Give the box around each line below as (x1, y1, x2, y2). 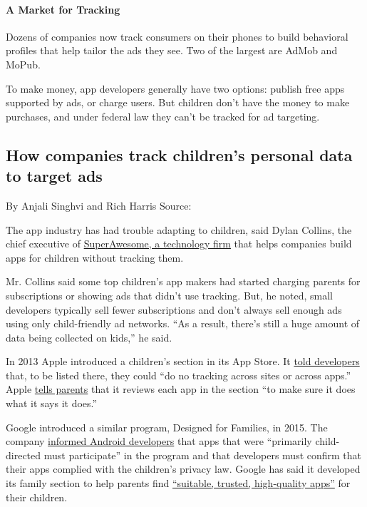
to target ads (6, 165, 103, 187)
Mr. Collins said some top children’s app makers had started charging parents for (6, 274, 361, 289)
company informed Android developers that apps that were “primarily (6, 434, 312, 449)
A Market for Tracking (6, 1, 120, 16)
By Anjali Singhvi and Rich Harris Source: (6, 198, 192, 212)
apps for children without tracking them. (6, 250, 184, 265)
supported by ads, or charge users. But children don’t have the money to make (6, 95, 350, 110)
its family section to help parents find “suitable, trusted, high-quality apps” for (6, 476, 351, 491)
